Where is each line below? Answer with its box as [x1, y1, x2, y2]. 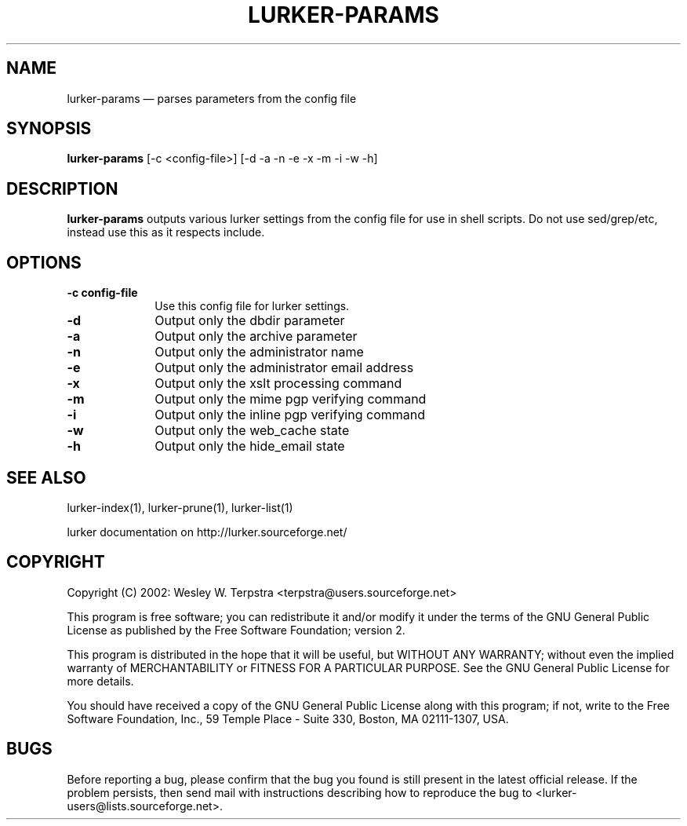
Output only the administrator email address [154, 360, 414, 376]
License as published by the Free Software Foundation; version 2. [67, 623, 405, 637]
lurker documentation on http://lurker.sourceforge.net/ [67, 524, 347, 539]
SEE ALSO [6, 467, 86, 488]
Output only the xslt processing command [154, 375, 402, 392]
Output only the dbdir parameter [154, 312, 345, 329]
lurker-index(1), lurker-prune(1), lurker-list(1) [67, 500, 293, 514]
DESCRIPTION [6, 178, 118, 199]
